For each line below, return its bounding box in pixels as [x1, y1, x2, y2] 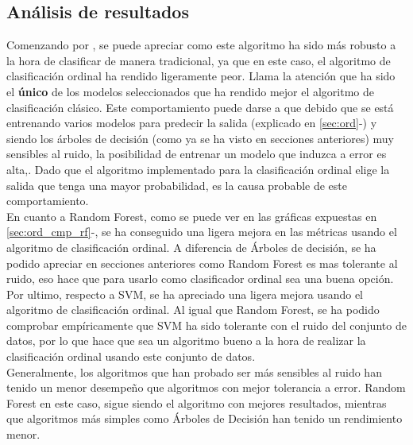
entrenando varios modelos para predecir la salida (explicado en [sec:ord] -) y [6, 114, 377, 131]
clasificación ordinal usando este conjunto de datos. [6, 348, 256, 365]
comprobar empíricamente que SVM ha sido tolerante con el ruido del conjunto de [6, 316, 407, 333]
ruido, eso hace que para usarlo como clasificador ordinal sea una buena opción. [6, 270, 394, 287]
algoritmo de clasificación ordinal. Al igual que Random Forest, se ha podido [6, 301, 380, 318]
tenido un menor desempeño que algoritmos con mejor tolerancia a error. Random [6, 379, 406, 396]
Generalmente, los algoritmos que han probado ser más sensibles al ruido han [6, 363, 382, 380]
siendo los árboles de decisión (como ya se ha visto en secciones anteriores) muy [6, 130, 394, 146]
